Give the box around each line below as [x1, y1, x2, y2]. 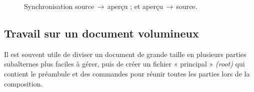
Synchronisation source [24, 1, 94, 11]
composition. [4, 78, 43, 88]
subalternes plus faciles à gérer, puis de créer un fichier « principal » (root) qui [4, 58, 245, 69]
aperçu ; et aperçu [107, 1, 163, 11]
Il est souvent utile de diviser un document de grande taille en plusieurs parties [4, 48, 246, 59]
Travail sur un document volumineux [4, 25, 199, 40]
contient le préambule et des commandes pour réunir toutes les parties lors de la [4, 68, 250, 78]
